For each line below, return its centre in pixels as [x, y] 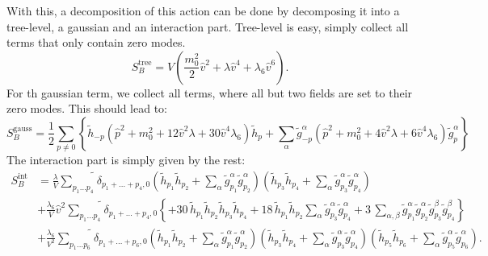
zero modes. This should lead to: [87, 108]
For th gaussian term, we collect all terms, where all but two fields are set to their [210, 92]
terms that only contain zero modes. [96, 42]
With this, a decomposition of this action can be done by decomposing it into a [203, 10]
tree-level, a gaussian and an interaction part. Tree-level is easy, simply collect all [208, 26]
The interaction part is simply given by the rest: [126, 160]
